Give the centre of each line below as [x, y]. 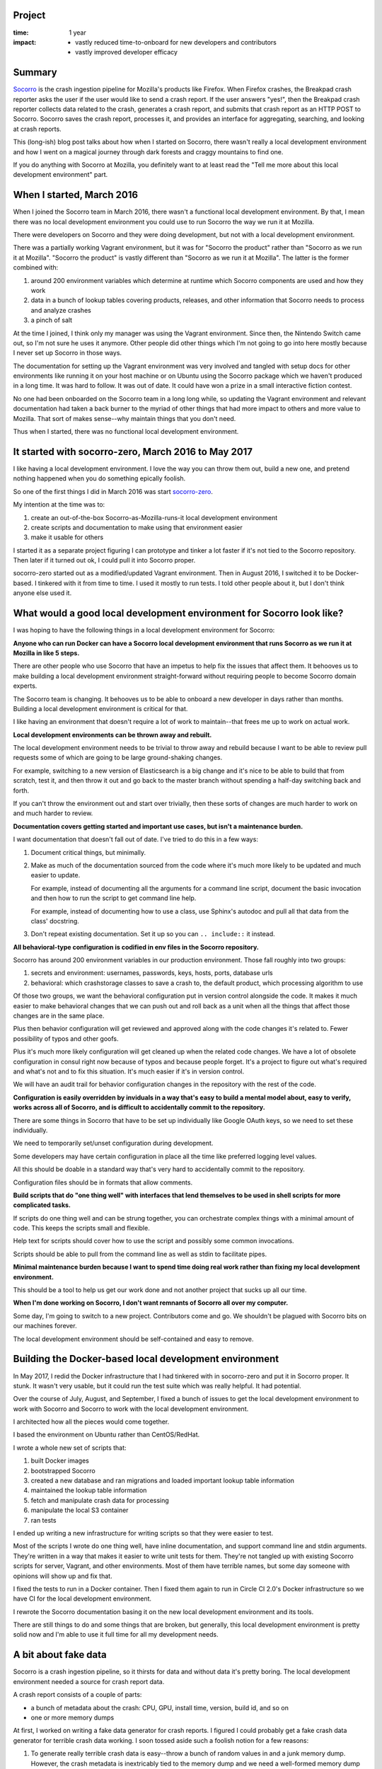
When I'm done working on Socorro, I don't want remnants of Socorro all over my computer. [151, 1303]
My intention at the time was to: [59, 505]
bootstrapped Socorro [63, 1470]
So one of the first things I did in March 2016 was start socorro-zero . [113, 491]
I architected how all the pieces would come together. [91, 1422]
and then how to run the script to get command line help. [114, 898]
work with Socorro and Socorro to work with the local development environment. [131, 1409]
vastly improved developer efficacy [127, 52]
